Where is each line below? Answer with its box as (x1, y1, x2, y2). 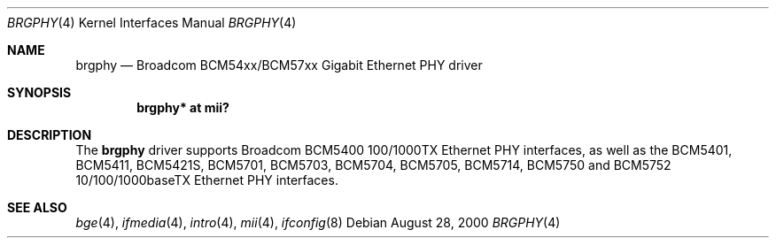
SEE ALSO (7, 200, 67, 215)
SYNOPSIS (7, 85, 72, 100)
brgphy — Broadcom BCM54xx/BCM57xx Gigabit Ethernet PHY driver (75, 57, 483, 73)
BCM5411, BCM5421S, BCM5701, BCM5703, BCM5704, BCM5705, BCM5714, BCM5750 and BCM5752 (75, 157, 671, 172)
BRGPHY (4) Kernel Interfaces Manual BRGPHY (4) (7, 15, 297, 30)
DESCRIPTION (7, 127, 92, 142)
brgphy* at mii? (136, 100, 229, 115)
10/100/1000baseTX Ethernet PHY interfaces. (75, 172, 338, 188)
